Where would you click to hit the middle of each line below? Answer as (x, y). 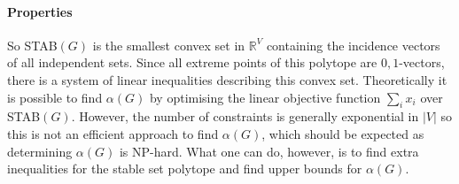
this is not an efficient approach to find (113, 133)
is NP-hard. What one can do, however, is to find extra (269, 151)
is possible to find (55, 97)
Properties (40, 11)
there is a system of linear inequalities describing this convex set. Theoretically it (227, 79)
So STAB (32, 45)
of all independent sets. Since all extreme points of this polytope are (192, 62)
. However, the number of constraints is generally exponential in (245, 116)
